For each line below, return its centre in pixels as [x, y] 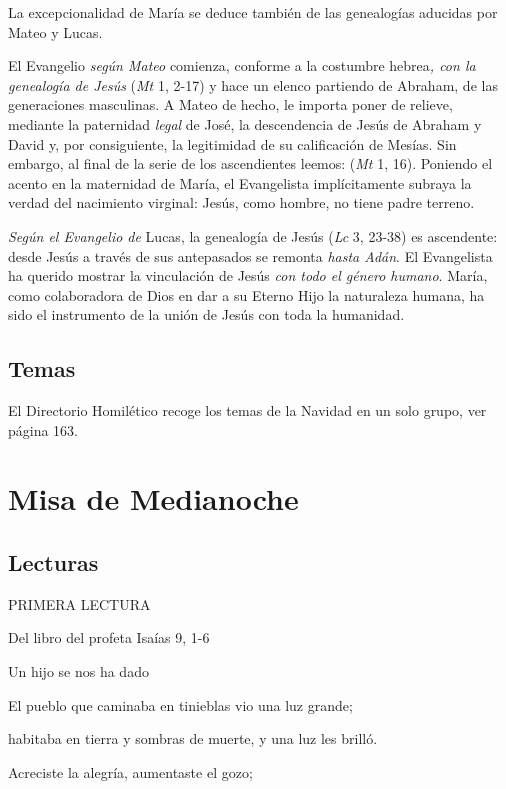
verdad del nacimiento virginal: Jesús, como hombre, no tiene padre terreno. [241, 202]
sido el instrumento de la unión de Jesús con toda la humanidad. [206, 314]
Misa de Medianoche [153, 498]
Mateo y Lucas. [55, 31]
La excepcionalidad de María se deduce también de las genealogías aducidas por [253, 12]
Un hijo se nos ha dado [78, 671]
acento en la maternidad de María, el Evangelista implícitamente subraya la [240, 182]
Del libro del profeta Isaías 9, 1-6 [109, 637]
